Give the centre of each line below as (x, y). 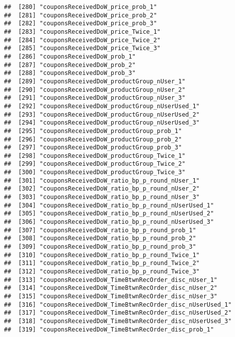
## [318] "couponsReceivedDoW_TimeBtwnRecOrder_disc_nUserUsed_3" (118, 321)
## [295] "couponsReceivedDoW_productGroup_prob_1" (93, 131)
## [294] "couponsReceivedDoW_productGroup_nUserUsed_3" (102, 123)
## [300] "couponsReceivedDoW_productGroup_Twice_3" (95, 172)
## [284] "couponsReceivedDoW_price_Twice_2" (82, 40)
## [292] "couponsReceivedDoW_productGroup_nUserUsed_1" (102, 106)
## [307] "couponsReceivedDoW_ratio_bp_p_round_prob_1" (100, 230)
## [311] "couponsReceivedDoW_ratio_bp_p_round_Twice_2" (102, 263)
